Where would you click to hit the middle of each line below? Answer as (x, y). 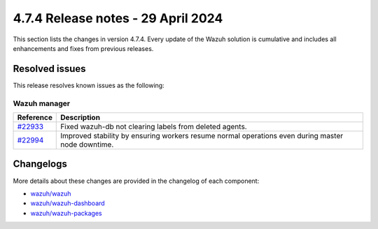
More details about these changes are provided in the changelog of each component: (136, 181)
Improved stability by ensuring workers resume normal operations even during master (202, 135)
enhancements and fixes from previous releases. (83, 48)
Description (80, 117)
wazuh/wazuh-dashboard (68, 203)
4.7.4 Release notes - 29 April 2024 (118, 18)
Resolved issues (50, 69)
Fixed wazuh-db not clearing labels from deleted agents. (154, 126)
